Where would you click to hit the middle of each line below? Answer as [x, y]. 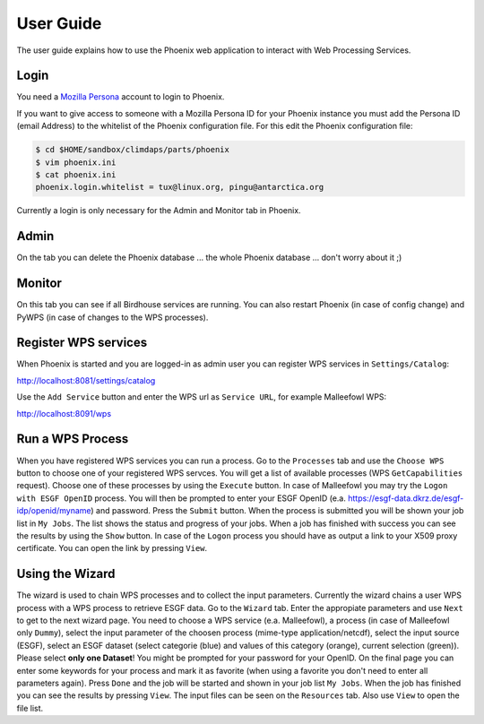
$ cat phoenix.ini [76, 175]
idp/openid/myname [54, 511]
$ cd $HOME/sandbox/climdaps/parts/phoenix [133, 150]
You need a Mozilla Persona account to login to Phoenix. [121, 97]
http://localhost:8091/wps [64, 413]
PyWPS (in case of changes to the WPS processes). [112, 317]
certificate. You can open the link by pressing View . [112, 548]
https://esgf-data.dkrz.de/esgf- [406, 498]
